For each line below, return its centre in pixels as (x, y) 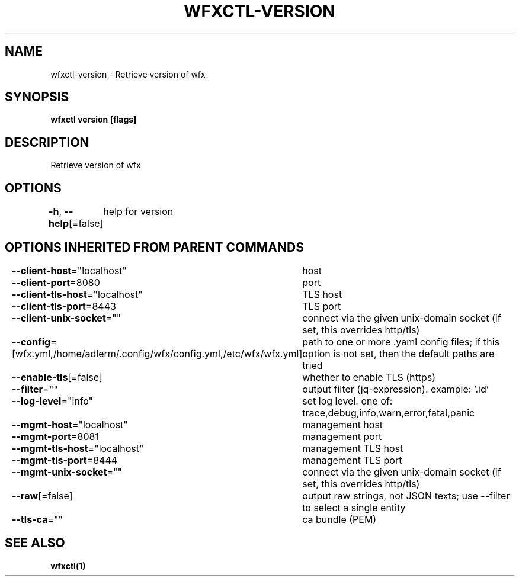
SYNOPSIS (37, 97)
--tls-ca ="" (37, 519)
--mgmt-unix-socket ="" (67, 472)
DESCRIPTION (47, 142)
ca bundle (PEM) (339, 519)
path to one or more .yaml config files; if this (401, 341)
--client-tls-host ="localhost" (77, 294)
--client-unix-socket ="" (66, 318)
